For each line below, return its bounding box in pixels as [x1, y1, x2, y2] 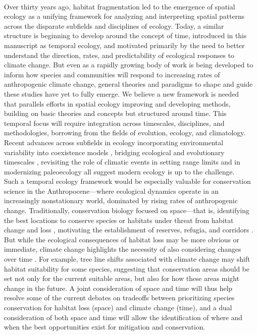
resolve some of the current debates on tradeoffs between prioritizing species [4, 292, 235, 303]
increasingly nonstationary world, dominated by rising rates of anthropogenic [4, 195, 238, 206]
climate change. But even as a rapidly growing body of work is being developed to [4, 59, 253, 70]
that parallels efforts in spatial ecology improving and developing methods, [4, 98, 231, 109]
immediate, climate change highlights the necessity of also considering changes [4, 244, 241, 254]
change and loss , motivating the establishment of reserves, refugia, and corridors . [4, 224, 254, 235]
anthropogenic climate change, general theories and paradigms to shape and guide [4, 79, 253, 89]
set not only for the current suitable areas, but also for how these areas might [4, 273, 240, 283]
